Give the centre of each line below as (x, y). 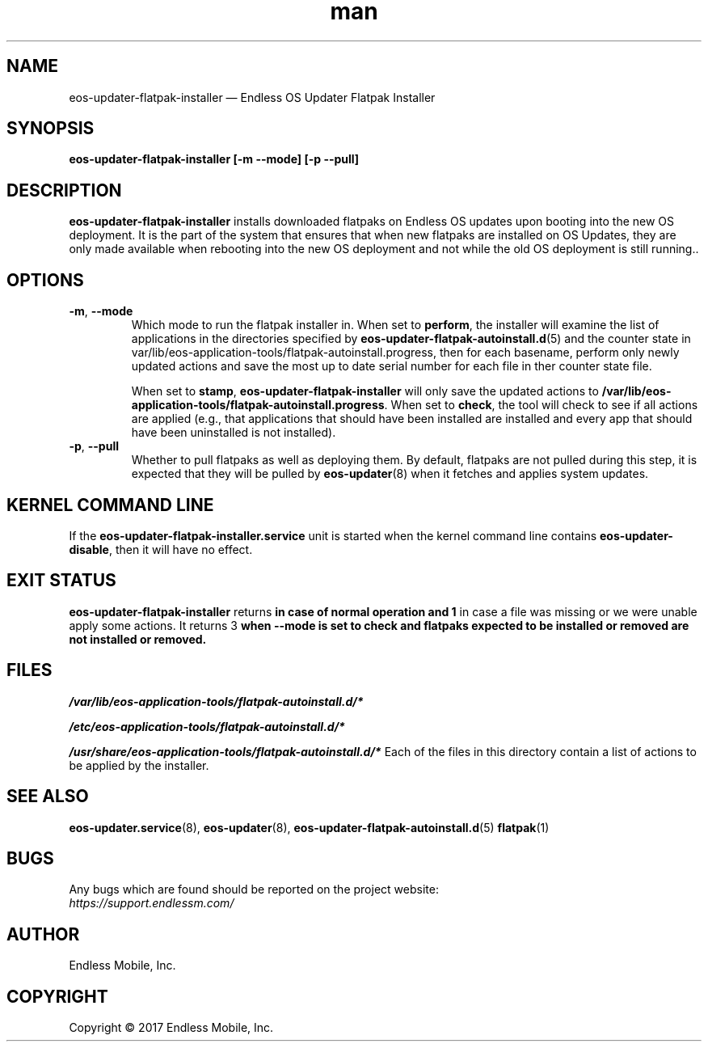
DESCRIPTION (64, 190)
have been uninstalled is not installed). (234, 433)
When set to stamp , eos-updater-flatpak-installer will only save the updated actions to (365, 391)
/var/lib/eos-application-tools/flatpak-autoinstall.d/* (216, 701)
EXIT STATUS (61, 581)
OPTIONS (45, 280)
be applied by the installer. (139, 765)
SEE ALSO (48, 797)
